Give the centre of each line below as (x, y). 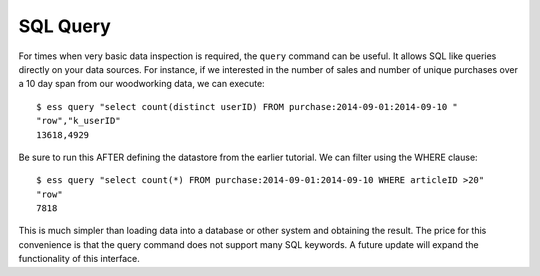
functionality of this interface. (79, 259)
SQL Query (65, 26)
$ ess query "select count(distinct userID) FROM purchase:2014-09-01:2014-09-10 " (247, 106)
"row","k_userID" (78, 121)
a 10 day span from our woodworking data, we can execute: (141, 84)
